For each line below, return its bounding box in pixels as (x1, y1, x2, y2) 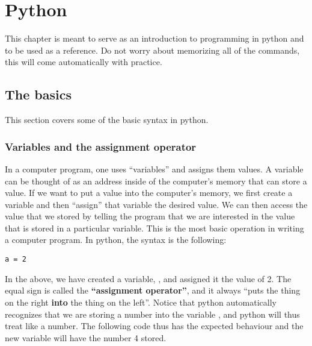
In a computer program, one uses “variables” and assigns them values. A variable (5, 162, 304, 175)
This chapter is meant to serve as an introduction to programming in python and (5, 32, 304, 45)
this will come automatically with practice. (5, 55, 162, 68)
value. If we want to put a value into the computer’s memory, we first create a (5, 186, 293, 199)
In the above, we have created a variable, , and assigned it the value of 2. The (5, 272, 292, 285)
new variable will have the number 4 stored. (5, 331, 167, 344)
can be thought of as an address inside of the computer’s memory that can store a (5, 174, 307, 187)
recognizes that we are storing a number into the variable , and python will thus (5, 307, 300, 320)
